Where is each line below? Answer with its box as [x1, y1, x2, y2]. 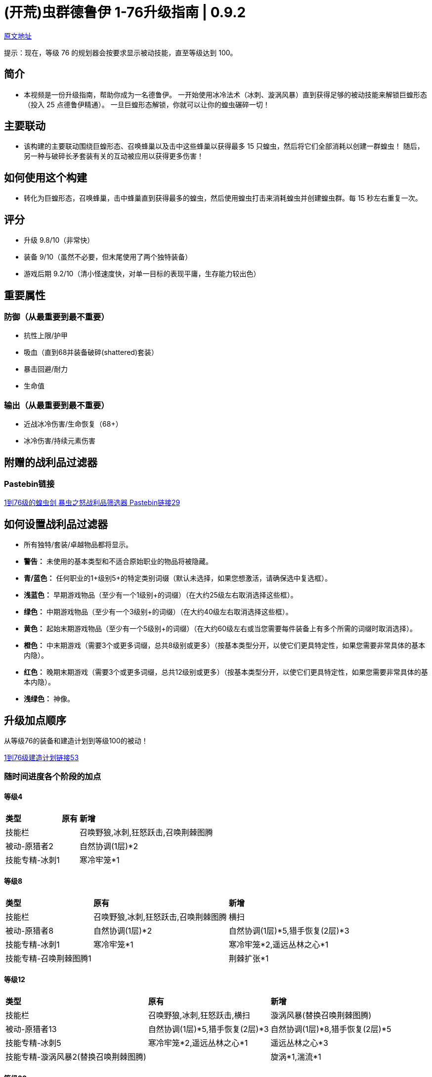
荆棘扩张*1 [228, 953, 269, 963]
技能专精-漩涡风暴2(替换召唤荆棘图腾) [5, 1052, 146, 1062]
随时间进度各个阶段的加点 [4, 772, 101, 782]
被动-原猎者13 [5, 1024, 57, 1034]
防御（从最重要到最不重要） [4, 311, 109, 322]
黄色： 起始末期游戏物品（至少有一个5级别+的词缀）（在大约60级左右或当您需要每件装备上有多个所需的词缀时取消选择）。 [24, 624, 417, 633]
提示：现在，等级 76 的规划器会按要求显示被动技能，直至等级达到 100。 [4, 48, 237, 57]
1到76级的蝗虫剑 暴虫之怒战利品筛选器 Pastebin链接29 [4, 498, 180, 507]
